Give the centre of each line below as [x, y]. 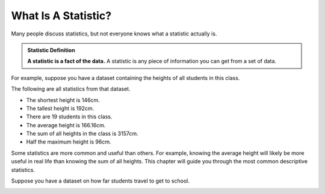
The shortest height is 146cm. [63, 100]
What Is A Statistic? [61, 16]
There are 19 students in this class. [69, 117]
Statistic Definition [51, 50]
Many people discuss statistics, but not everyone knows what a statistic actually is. [114, 34]
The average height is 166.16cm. [66, 125]
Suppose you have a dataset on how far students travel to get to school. [100, 181]
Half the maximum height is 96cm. [69, 142]
